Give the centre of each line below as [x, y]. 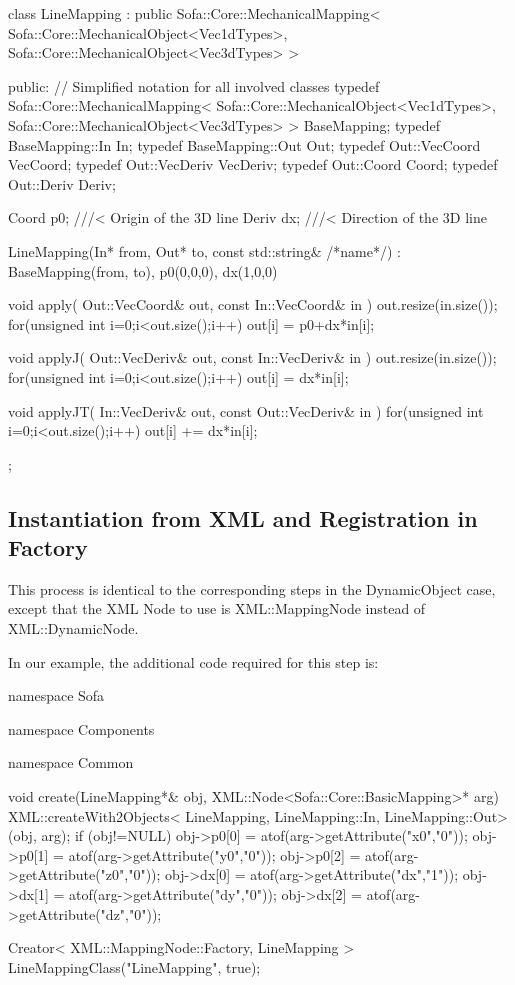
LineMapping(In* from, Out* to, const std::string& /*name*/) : [204, 250]
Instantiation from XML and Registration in [243, 517]
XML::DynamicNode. [73, 628]
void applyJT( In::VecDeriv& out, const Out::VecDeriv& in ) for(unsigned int [246, 410]
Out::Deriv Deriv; [62, 183]
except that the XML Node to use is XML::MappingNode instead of [217, 608]
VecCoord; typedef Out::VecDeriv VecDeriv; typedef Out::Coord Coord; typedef [253, 164]
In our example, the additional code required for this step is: [193, 661]
